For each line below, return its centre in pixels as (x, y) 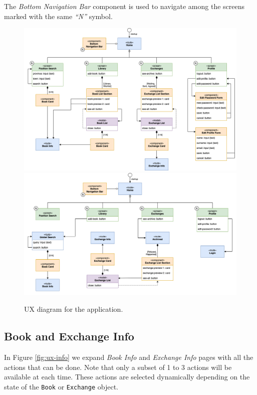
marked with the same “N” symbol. (58, 16)
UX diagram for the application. (74, 309)
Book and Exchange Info (69, 336)
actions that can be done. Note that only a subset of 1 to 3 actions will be (118, 367)
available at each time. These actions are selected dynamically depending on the (127, 377)
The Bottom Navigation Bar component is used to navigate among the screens (124, 6)
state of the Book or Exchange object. (61, 386)
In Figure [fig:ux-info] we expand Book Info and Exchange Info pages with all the (129, 357)
